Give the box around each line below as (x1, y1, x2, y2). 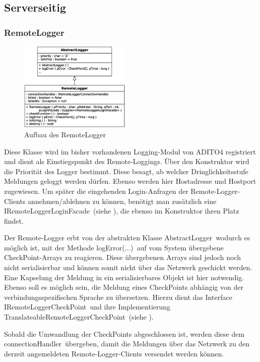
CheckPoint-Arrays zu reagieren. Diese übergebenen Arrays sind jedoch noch (4, 252, 241, 263)
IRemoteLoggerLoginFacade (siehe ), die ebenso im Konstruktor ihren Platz (4, 205, 239, 216)
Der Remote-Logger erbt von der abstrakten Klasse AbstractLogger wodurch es (4, 232, 250, 243)
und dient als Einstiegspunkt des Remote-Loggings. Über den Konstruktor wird (4, 156, 249, 167)
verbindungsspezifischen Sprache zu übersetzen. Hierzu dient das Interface (4, 291, 232, 302)
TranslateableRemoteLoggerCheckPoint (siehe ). (4, 312, 154, 322)
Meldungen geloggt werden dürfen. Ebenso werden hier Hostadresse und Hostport (4, 176, 256, 186)
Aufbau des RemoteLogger (24, 129, 106, 139)
